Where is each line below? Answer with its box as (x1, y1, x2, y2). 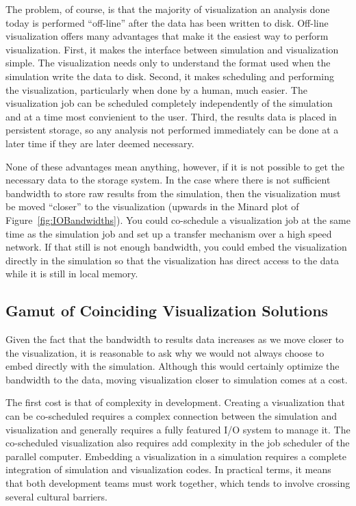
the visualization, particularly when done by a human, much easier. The (5, 82, 307, 97)
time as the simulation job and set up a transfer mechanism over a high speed (5, 226, 332, 240)
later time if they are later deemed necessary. (5, 136, 194, 150)
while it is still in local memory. (5, 266, 138, 281)
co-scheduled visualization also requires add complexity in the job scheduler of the (5, 435, 350, 450)
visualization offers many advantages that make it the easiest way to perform (5, 29, 329, 43)
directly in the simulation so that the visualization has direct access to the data (5, 253, 340, 267)
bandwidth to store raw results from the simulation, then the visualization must (5, 186, 341, 200)
